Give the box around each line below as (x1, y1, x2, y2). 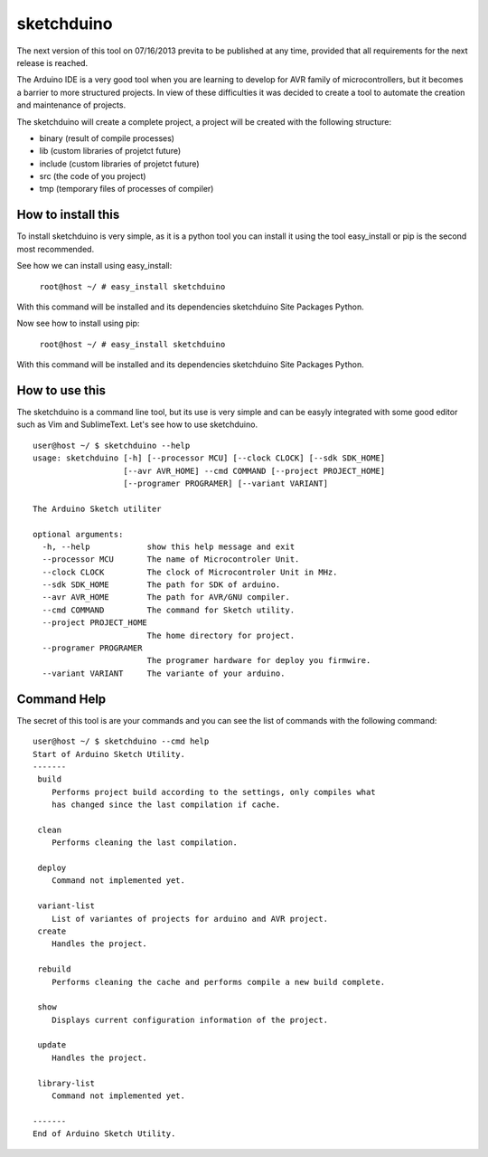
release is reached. (16, 57, 89, 68)
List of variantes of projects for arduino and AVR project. (51, 914, 329, 924)
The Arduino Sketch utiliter (33, 503, 162, 514)
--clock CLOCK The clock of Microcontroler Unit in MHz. (42, 566, 338, 577)
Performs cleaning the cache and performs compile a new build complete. (51, 977, 386, 987)
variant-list (37, 901, 95, 911)
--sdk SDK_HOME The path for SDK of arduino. (42, 580, 281, 590)
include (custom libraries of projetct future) (39, 158, 200, 169)
